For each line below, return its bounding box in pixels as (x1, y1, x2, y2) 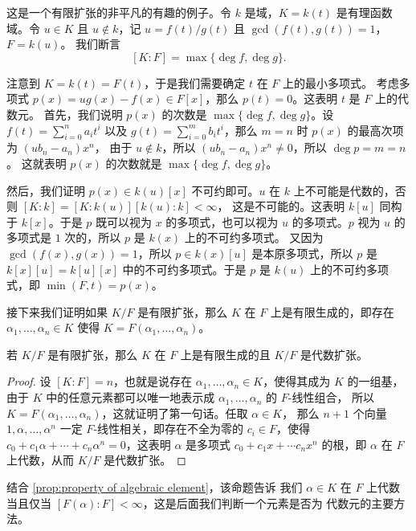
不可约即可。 (191, 182, 259, 198)
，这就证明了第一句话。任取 (101, 404, 248, 421)
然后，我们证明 (6, 182, 85, 198)
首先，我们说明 (43, 105, 123, 122)
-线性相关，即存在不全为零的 (93, 420, 244, 437)
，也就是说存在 (113, 373, 193, 390)
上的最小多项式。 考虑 (282, 74, 399, 91)
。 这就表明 (6, 154, 67, 171)
